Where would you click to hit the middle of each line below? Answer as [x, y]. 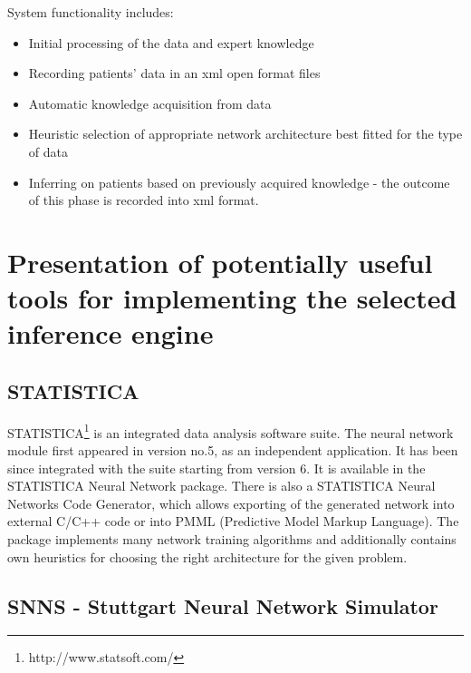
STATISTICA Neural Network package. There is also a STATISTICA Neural [221, 486]
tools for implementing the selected [232, 298]
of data [48, 151]
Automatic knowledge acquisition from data [150, 103]
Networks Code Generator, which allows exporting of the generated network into [231, 503]
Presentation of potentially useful [220, 262]
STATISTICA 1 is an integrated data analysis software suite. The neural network [231, 431]
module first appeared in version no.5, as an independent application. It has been [233, 449]
